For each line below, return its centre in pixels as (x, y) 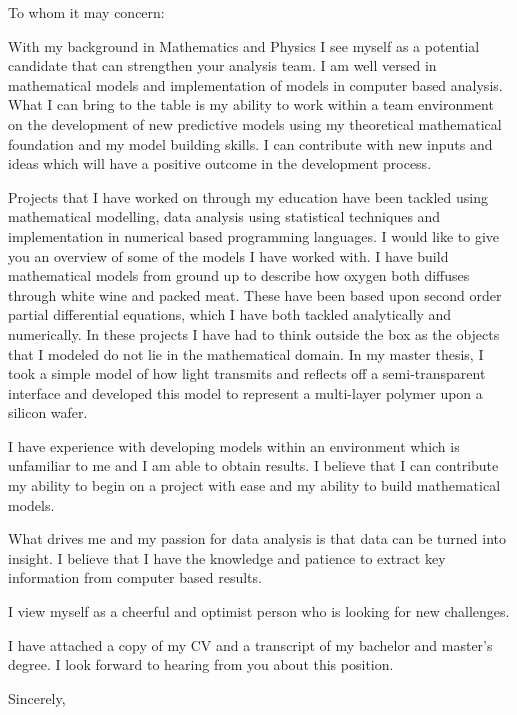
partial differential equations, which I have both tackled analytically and (230, 314)
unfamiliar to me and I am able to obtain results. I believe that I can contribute (253, 465)
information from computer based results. (135, 577)
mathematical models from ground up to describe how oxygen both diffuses (239, 275)
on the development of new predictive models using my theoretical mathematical (255, 123)
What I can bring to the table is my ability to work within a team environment (251, 104)
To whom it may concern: (86, 12)
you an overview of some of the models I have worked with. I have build (228, 255)
